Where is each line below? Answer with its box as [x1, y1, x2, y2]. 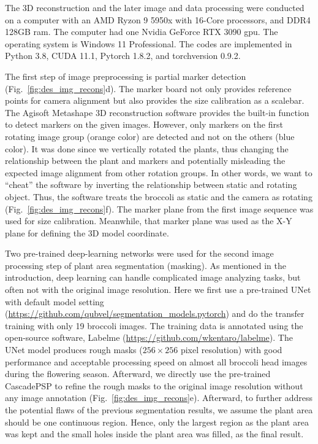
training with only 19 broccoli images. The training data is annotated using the [5, 319, 303, 332]
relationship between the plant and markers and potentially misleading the [5, 154, 286, 167]
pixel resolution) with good [180, 343, 282, 356]
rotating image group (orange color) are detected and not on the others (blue [5, 130, 295, 142]
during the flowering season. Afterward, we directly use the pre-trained [5, 367, 271, 380]
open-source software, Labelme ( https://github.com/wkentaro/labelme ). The [5, 331, 293, 344]
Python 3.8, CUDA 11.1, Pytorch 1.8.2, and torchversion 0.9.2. [5, 49, 241, 62]
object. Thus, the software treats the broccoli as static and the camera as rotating [5, 190, 312, 203]
